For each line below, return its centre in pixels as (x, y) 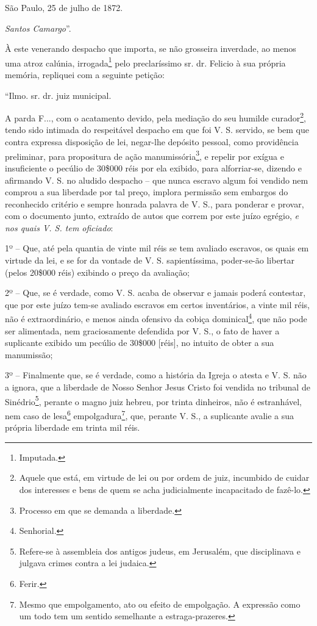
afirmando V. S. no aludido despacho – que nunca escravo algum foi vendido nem (157, 180)
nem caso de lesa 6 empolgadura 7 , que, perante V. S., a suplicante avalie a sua (150, 414)
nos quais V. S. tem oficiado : (59, 227)
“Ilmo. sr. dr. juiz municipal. (58, 95)
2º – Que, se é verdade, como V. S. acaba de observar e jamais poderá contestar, (155, 293)
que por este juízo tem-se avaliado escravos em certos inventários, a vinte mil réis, (157, 304)
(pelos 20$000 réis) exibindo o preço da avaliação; (97, 272)
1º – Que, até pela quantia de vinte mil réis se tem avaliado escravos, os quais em (157, 248)
